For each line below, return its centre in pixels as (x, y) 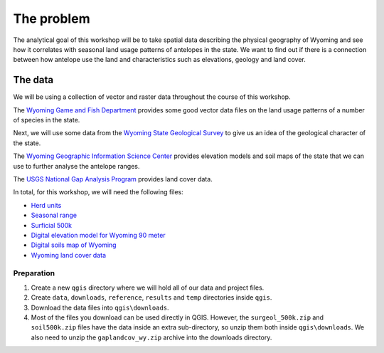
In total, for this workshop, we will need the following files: (98, 192)
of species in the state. (47, 120)
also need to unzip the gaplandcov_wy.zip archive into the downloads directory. (151, 337)
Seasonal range (54, 215)
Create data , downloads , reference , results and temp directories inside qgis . (151, 297)
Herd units (46, 205)
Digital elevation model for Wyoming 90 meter (98, 235)
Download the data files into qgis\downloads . (100, 307)
